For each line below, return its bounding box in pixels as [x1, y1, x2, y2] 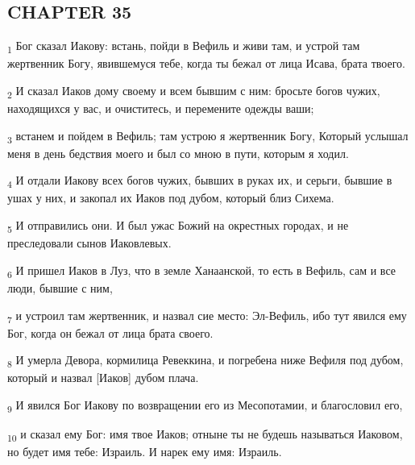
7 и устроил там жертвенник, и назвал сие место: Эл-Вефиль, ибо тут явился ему [7, 306, 407, 326]
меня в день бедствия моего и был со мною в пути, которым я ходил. [7, 144, 349, 161]
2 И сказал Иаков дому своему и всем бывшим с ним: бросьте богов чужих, [7, 81, 380, 101]
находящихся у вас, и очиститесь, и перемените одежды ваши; [7, 100, 314, 117]
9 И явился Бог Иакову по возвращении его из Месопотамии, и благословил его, [7, 396, 403, 415]
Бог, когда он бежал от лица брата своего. [7, 324, 214, 341]
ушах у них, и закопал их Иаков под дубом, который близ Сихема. [7, 189, 334, 206]
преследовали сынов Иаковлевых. [7, 235, 172, 251]
